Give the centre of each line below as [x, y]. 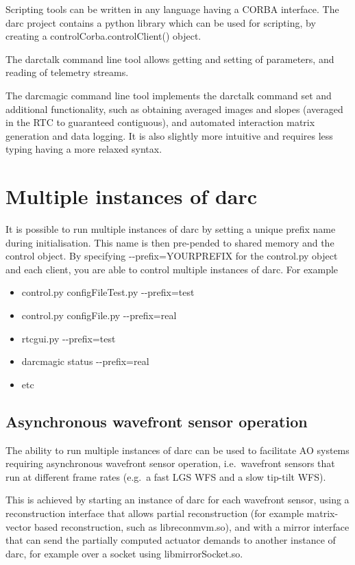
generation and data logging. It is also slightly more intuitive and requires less [169, 135]
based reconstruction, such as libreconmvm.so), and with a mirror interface [192, 526]
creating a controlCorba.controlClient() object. [103, 36]
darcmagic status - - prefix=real [85, 361]
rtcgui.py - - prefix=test [69, 338]
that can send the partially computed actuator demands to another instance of [171, 540]
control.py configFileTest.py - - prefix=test [108, 292]
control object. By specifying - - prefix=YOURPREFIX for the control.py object [172, 256]
